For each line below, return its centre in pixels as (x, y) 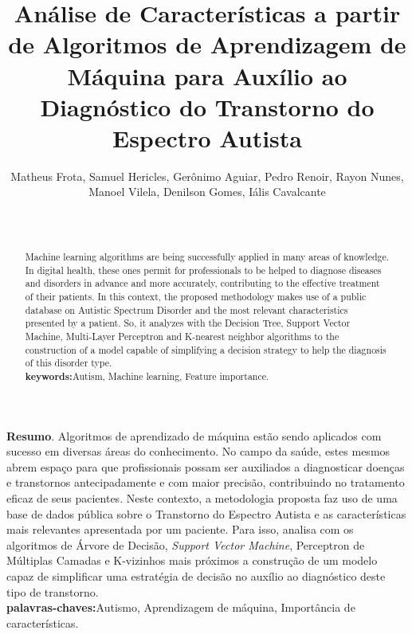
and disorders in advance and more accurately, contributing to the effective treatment (202, 283)
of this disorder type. (69, 363)
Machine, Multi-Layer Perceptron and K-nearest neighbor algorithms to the (182, 336)
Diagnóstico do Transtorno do (207, 106)
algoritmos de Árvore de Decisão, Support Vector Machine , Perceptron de (186, 544)
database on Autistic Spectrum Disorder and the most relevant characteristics (186, 309)
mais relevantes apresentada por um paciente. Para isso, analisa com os (180, 529)
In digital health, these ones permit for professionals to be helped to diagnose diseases (203, 270)
